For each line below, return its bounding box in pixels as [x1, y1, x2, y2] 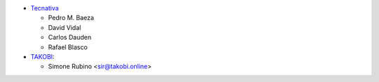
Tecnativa [30, 4, 59, 12]
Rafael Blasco [48, 42, 88, 51]
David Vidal [48, 23, 81, 31]
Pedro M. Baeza [48, 14, 95, 22]
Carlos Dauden [48, 33, 91, 42]
